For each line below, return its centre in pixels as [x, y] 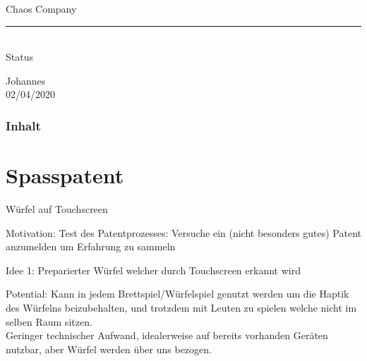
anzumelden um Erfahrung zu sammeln [91, 246]
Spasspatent [65, 175]
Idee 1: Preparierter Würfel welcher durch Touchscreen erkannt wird [153, 270]
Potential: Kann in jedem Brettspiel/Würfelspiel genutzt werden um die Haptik [178, 294]
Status [19, 57]
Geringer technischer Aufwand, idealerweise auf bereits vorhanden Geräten [167, 335]
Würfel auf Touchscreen [57, 208]
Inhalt [23, 125]
